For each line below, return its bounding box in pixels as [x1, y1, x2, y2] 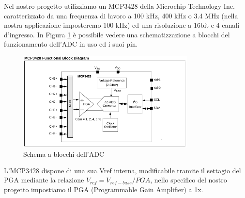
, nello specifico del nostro [150, 175, 227, 185]
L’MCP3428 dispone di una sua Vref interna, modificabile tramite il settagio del [4, 165, 241, 175]
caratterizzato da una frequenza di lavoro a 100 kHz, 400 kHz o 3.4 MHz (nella [4, 10, 238, 20]
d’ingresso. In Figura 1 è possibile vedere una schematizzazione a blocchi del [4, 29, 230, 39]
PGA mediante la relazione [4, 175, 84, 185]
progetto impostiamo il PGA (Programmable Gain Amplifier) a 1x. [4, 184, 203, 194]
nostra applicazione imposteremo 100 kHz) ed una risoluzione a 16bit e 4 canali [4, 20, 240, 30]
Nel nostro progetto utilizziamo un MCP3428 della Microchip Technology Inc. [4, 1, 235, 11]
